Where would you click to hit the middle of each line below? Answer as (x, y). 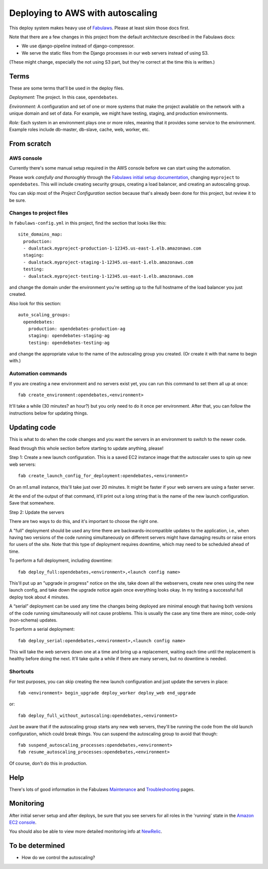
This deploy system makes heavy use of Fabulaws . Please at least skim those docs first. (99, 28)
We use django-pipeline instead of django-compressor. (78, 46)
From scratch (30, 143)
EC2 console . (23, 822)
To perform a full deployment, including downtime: (61, 561)
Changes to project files (39, 213)
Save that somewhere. (32, 503)
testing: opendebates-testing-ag (69, 343)
